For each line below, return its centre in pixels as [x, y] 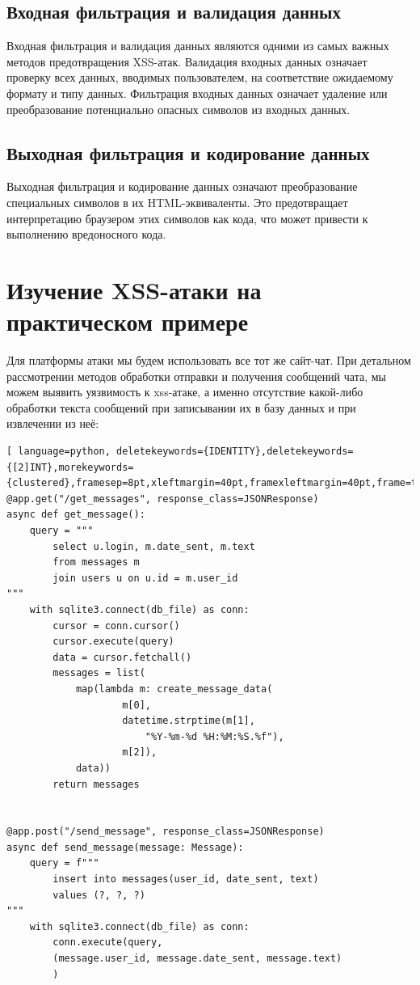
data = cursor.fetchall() [122, 657]
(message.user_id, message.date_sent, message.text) [197, 959]
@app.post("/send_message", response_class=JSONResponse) [166, 832]
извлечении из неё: [53, 423]
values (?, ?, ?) [99, 895]
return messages [96, 784]
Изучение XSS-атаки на [134, 289]
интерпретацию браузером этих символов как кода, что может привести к [187, 218]
